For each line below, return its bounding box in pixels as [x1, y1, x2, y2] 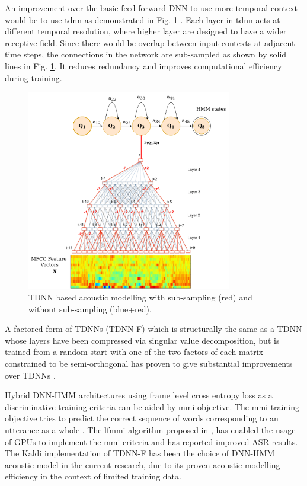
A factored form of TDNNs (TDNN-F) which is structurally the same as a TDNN [5, 322, 302, 335]
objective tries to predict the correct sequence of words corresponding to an [5, 412, 279, 424]
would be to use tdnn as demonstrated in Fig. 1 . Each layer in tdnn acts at [5, 13, 280, 25]
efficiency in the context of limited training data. [5, 470, 181, 482]
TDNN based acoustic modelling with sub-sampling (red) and [28, 290, 252, 303]
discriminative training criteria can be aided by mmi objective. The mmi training [5, 400, 299, 413]
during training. [5, 71, 62, 84]
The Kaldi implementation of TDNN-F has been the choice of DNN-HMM [5, 447, 275, 459]
